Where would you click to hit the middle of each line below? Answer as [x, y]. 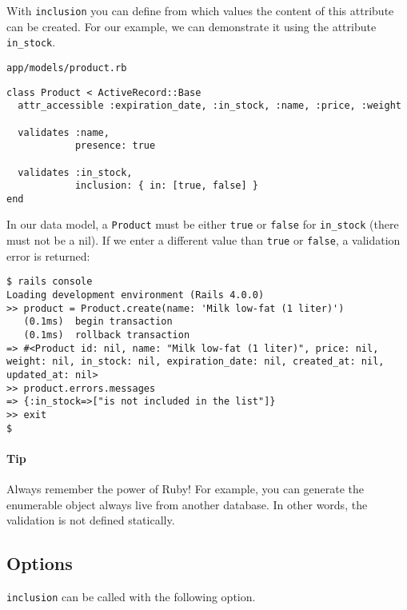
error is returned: [48, 255]
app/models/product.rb [67, 68]
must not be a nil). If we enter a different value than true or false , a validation [203, 240]
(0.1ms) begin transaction [98, 322]
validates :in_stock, [75, 172]
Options [40, 563]
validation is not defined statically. [91, 520]
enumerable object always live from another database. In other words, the [187, 504]
